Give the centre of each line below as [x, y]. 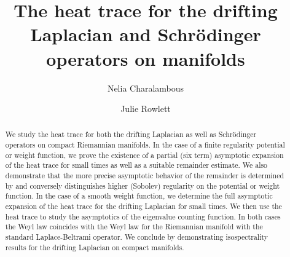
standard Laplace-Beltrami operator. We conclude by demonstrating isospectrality [137, 237]
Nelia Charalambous [146, 88]
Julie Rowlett [146, 109]
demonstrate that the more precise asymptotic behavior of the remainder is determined [145, 176]
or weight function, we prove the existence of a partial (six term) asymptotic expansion [144, 155]
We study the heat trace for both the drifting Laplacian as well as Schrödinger [131, 134]
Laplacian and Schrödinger [146, 34]
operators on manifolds [146, 58]
